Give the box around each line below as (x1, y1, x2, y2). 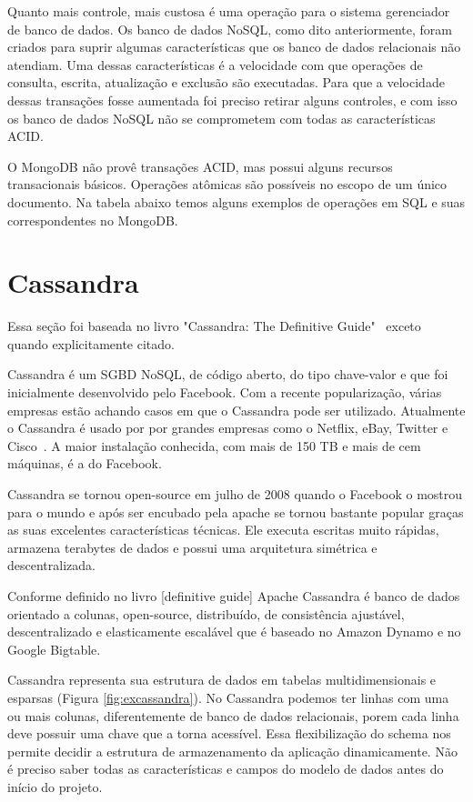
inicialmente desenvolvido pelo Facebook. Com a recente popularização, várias (7, 383, 442, 402)
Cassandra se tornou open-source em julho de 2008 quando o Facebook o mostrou (7, 485, 463, 503)
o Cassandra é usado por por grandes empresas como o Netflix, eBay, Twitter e (7, 418, 448, 437)
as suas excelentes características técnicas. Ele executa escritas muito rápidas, (7, 520, 439, 539)
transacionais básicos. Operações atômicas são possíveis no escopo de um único (7, 175, 448, 194)
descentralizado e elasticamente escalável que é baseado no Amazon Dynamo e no (7, 622, 461, 641)
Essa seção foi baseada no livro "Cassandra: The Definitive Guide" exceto (7, 316, 421, 336)
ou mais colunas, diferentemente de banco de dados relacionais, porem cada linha (7, 706, 459, 725)
